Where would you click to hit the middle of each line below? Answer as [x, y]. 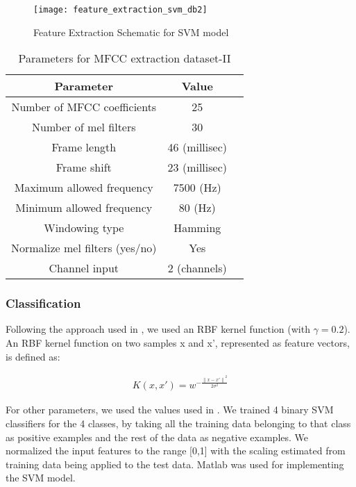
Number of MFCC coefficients [84, 107]
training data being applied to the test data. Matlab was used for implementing [175, 464]
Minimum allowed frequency [84, 208]
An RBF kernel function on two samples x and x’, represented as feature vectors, [178, 343]
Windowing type [84, 228]
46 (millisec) [197, 147]
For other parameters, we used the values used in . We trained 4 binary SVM [170, 410]
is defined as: [33, 356]
